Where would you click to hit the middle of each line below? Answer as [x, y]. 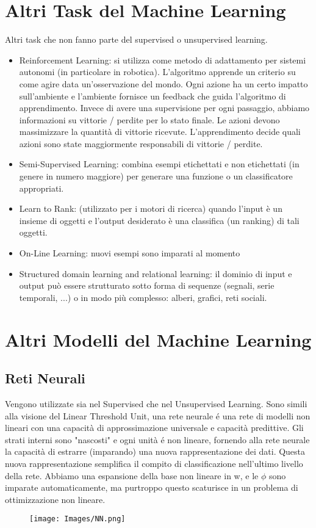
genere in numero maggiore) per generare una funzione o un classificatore [156, 176]
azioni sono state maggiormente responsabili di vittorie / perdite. [141, 143]
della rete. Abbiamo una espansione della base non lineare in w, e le [132, 475]
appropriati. [41, 188]
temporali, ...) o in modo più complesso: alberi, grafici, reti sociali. [143, 297]
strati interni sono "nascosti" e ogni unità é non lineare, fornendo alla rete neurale [157, 439]
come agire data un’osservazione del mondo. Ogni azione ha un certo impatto [163, 83]
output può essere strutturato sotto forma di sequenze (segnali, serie [147, 285]
